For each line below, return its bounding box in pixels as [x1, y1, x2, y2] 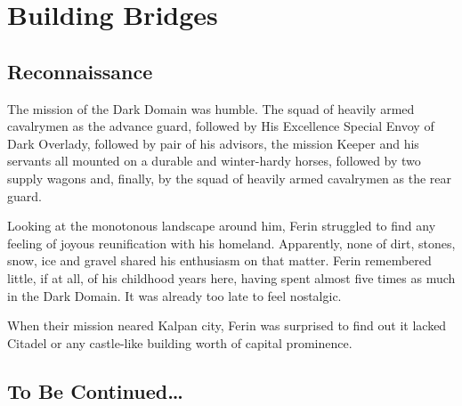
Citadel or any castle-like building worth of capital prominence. [7, 333, 353, 352]
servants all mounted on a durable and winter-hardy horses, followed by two [7, 151, 421, 170]
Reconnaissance [7, 57, 153, 85]
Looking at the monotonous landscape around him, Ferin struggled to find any [7, 216, 436, 235]
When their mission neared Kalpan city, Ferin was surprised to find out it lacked [7, 316, 447, 335]
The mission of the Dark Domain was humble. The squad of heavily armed [7, 99, 415, 118]
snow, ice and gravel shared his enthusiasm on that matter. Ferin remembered [7, 251, 432, 270]
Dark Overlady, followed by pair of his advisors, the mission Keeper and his [7, 134, 419, 152]
